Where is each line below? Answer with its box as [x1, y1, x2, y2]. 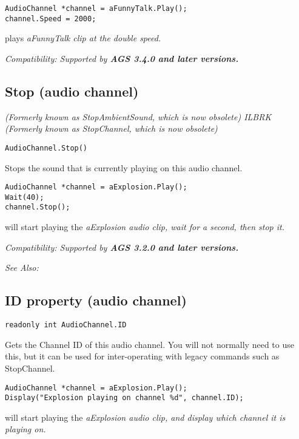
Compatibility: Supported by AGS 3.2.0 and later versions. [5, 240, 239, 253]
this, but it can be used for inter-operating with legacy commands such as [5, 350, 280, 362]
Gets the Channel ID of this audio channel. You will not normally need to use [5, 338, 294, 350]
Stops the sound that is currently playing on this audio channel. [5, 161, 243, 174]
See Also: [5, 261, 39, 274]
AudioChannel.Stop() [5, 143, 88, 152]
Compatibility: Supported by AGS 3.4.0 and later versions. [5, 52, 239, 64]
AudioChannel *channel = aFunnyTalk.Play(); [5, 4, 187, 13]
